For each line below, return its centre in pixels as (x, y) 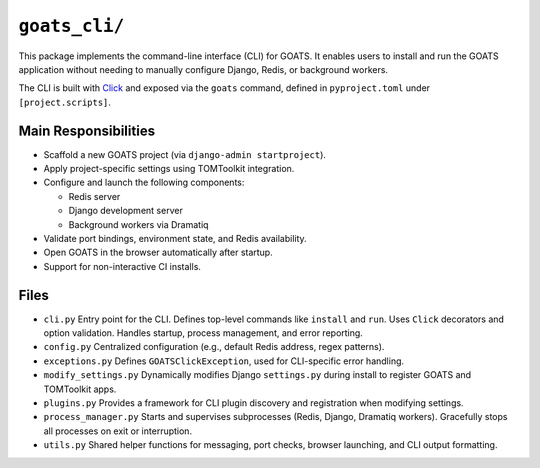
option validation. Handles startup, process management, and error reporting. (203, 333)
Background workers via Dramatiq (138, 224)
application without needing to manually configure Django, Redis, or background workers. (203, 69)
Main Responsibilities (86, 130)
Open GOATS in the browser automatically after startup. (158, 252)
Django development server (126, 211)
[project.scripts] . (65, 102)
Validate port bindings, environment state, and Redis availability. (175, 238)
